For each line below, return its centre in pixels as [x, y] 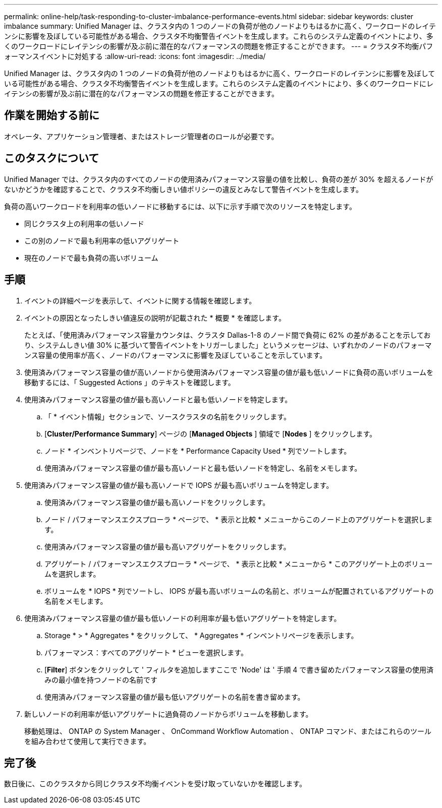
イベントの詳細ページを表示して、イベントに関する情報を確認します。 [140, 300]
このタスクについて [52, 158]
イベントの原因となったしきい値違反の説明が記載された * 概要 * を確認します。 [155, 318]
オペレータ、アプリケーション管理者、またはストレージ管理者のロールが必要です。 [141, 136]
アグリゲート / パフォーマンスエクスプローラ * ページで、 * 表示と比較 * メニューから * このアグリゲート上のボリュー [239, 564]
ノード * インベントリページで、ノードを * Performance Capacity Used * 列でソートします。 [198, 451]
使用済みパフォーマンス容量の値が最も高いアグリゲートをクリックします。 [168, 546]
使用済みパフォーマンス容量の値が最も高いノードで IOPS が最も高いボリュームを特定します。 [179, 485]
